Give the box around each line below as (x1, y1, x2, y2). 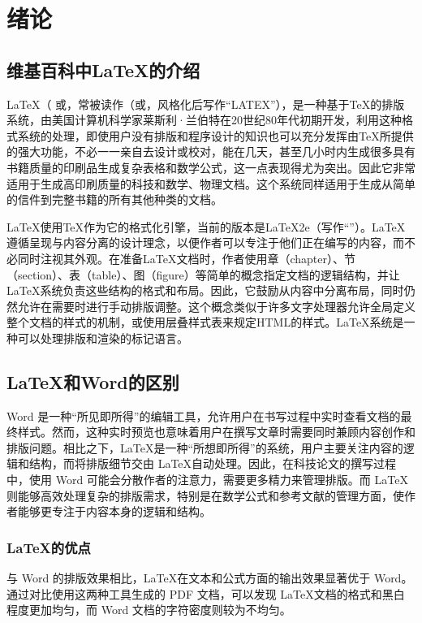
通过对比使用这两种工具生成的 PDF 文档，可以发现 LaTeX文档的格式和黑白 (6, 585, 405, 602)
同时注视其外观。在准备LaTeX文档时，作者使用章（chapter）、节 (17, 249, 355, 266)
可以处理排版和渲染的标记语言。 (17, 329, 188, 346)
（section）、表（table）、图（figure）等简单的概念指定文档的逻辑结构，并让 (6, 266, 400, 283)
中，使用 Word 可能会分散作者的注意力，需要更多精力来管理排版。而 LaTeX (6, 471, 408, 488)
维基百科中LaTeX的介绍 (6, 57, 200, 82)
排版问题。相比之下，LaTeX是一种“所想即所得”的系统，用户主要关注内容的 (6, 439, 403, 456)
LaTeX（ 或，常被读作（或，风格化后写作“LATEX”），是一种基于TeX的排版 (6, 95, 405, 112)
